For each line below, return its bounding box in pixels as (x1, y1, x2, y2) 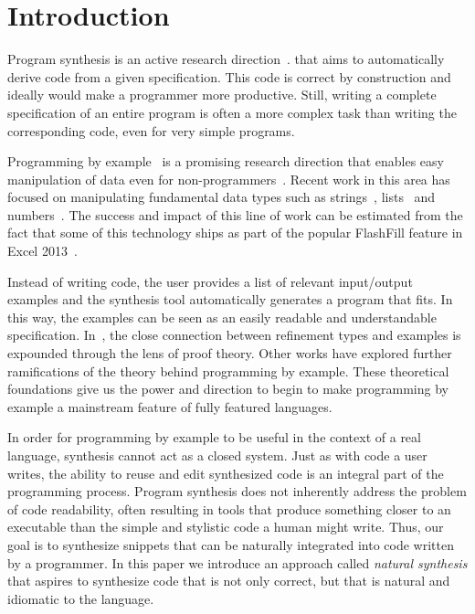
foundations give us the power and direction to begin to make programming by (7, 379, 449, 398)
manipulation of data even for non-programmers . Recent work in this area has (7, 169, 450, 188)
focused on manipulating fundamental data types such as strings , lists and (7, 187, 436, 206)
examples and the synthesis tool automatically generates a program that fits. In (7, 290, 453, 309)
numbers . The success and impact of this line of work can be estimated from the (7, 205, 463, 224)
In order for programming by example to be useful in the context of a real (7, 428, 421, 447)
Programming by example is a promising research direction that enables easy (7, 152, 444, 171)
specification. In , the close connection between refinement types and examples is (7, 325, 461, 344)
